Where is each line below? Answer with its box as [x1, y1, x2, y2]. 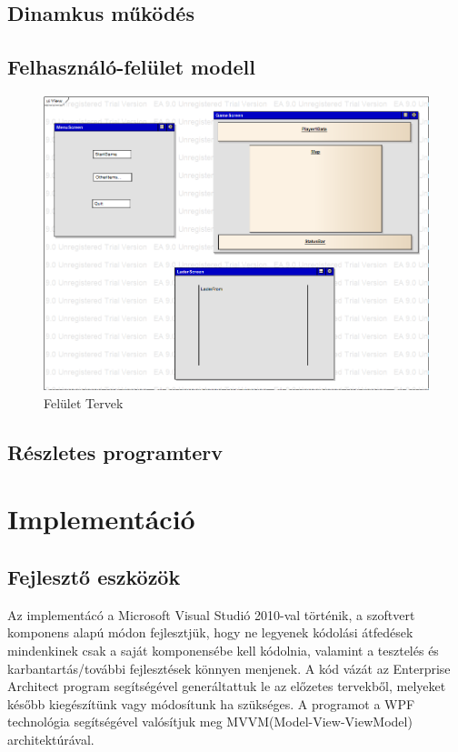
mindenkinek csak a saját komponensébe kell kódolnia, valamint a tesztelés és [7, 640, 439, 659]
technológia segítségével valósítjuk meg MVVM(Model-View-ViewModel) [7, 712, 413, 731]
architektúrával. [7, 729, 95, 748]
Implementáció [7, 500, 195, 537]
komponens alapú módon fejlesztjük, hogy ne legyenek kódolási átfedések [7, 623, 413, 642]
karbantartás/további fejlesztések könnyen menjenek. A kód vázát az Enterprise [7, 658, 451, 677]
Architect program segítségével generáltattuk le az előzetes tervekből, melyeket [7, 677, 446, 696]
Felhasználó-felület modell [7, 53, 255, 81]
